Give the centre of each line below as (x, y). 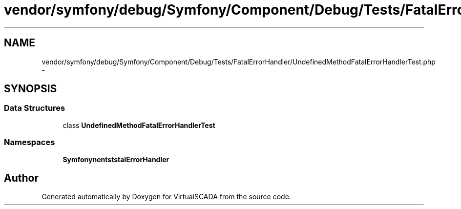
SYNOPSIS (31, 89)
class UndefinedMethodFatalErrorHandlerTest (139, 125)
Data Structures (35, 108)
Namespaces (30, 142)
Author (21, 178)
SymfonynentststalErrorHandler (116, 159)
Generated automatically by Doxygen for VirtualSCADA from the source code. (166, 197)
